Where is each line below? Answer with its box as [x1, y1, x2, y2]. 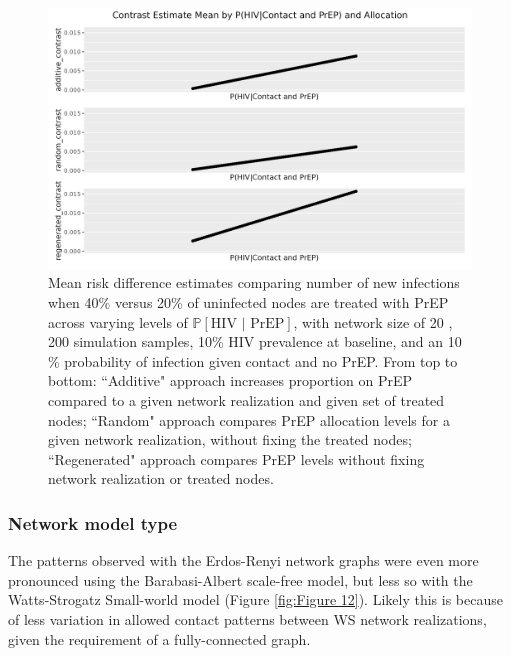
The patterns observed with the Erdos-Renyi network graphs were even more [8, 550, 479, 571]
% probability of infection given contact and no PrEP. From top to [48, 350, 458, 371]
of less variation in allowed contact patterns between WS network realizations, [8, 608, 487, 629]
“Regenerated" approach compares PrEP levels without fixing [48, 448, 425, 469]
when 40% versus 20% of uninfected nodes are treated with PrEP [48, 292, 449, 313]
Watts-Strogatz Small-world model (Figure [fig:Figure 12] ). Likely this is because [8, 589, 503, 610]
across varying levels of [48, 311, 188, 332]
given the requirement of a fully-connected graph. [8, 628, 311, 649]
